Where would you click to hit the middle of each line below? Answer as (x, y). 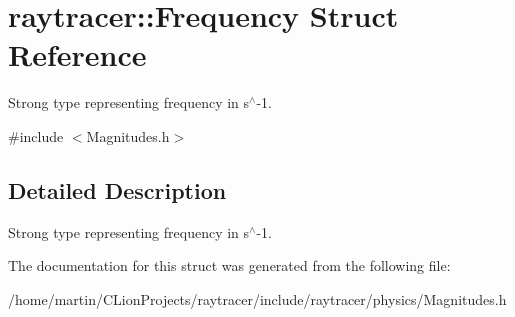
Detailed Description (117, 189)
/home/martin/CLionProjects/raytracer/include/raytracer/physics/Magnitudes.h (257, 298)
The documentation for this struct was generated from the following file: (229, 265)
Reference (77, 54)
